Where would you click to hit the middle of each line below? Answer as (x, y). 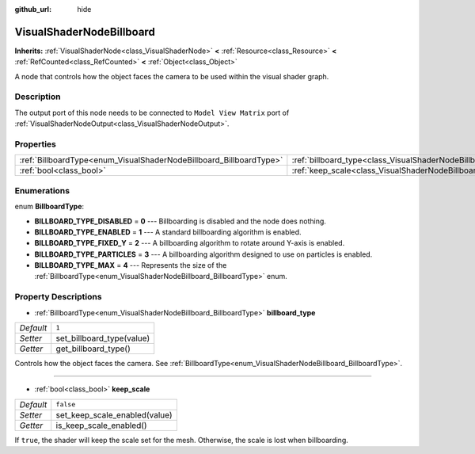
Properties (36, 144)
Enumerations (42, 190)
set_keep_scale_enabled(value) (114, 414)
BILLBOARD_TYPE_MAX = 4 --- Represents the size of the (131, 265)
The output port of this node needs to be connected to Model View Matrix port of (152, 113)
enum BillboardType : (49, 207)
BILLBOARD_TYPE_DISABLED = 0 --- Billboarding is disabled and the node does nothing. (180, 221)
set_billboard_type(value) (103, 338)
